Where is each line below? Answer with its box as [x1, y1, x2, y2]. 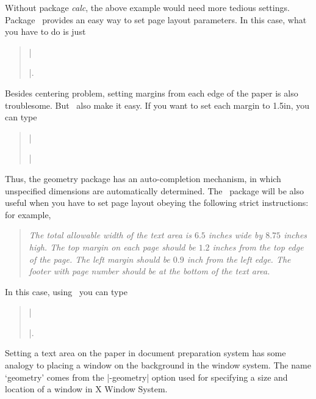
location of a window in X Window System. [5, 383, 168, 395]
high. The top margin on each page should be [29, 240, 196, 253]
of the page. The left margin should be [29, 252, 170, 265]
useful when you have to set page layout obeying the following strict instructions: [5, 196, 309, 209]
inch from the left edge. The [187, 252, 291, 265]
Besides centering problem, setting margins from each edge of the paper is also [5, 86, 298, 99]
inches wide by [208, 229, 263, 241]
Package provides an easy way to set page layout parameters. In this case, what [5, 13, 307, 26]
